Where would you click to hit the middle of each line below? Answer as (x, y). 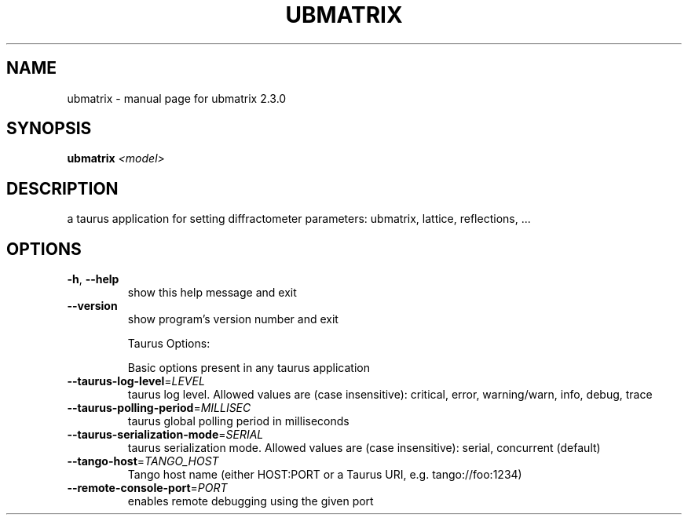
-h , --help (93, 279)
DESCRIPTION (62, 188)
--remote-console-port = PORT (147, 488)
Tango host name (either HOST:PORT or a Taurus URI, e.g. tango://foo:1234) (325, 475)
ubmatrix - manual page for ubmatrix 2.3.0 (177, 98)
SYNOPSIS (49, 129)
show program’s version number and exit (233, 319)
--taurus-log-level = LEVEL (136, 381)
